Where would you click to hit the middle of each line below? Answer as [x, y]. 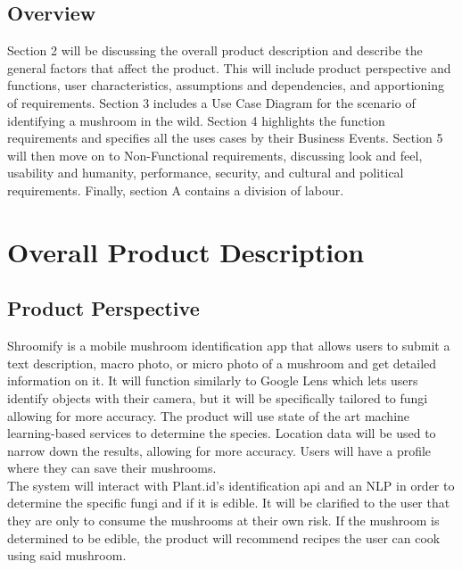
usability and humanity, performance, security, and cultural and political [206, 173]
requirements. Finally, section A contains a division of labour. [176, 190]
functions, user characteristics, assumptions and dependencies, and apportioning [226, 85]
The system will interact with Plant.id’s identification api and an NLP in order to [231, 485]
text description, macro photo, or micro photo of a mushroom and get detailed [222, 363]
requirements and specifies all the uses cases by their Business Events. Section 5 [225, 138]
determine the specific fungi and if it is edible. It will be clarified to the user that [229, 503]
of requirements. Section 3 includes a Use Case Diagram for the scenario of [211, 102]
